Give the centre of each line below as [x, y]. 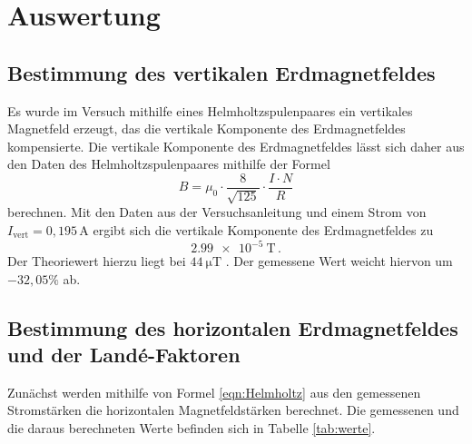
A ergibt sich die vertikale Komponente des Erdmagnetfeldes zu [256, 230]
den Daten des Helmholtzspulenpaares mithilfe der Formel [169, 164]
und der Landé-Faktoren [124, 355]
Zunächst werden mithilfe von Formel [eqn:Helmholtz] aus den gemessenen [214, 392]
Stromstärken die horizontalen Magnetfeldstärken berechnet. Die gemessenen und [233, 410]
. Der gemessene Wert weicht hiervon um [339, 261]
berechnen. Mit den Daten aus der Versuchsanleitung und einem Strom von [217, 212]
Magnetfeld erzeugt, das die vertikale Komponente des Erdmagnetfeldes [206, 128]
